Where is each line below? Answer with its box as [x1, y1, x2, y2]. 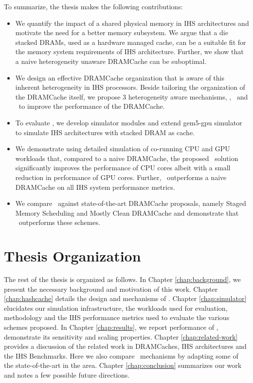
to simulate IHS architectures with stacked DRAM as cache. [15, 127, 195, 137]
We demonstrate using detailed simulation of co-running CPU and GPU [15, 143, 230, 154]
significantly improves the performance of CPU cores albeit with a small [15, 162, 231, 173]
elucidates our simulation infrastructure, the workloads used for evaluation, [4, 302, 228, 313]
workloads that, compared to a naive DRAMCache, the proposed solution [15, 153, 238, 163]
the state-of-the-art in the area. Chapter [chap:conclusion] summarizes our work [4, 360, 242, 370]
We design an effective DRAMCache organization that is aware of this [15, 72, 225, 82]
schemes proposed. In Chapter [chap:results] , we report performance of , [4, 322, 218, 332]
